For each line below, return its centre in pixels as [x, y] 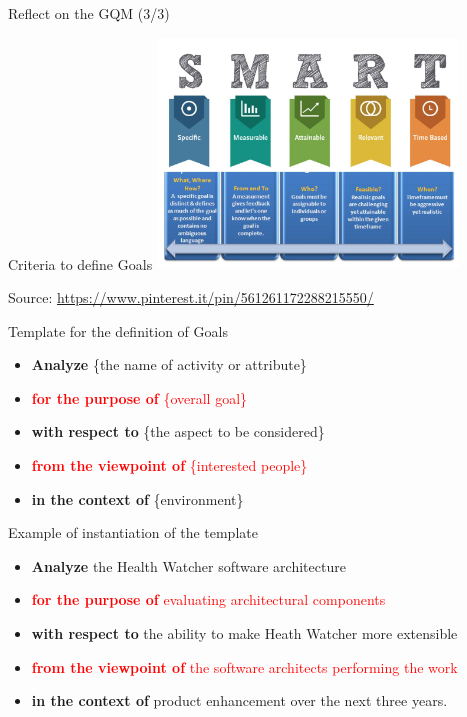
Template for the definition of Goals [118, 330]
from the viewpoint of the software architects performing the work [244, 666]
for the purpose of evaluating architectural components [208, 599]
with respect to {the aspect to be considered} [178, 431]
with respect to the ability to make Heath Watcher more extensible [244, 632]
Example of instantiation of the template [133, 532]
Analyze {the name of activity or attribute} [169, 364]
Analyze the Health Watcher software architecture [188, 565]
